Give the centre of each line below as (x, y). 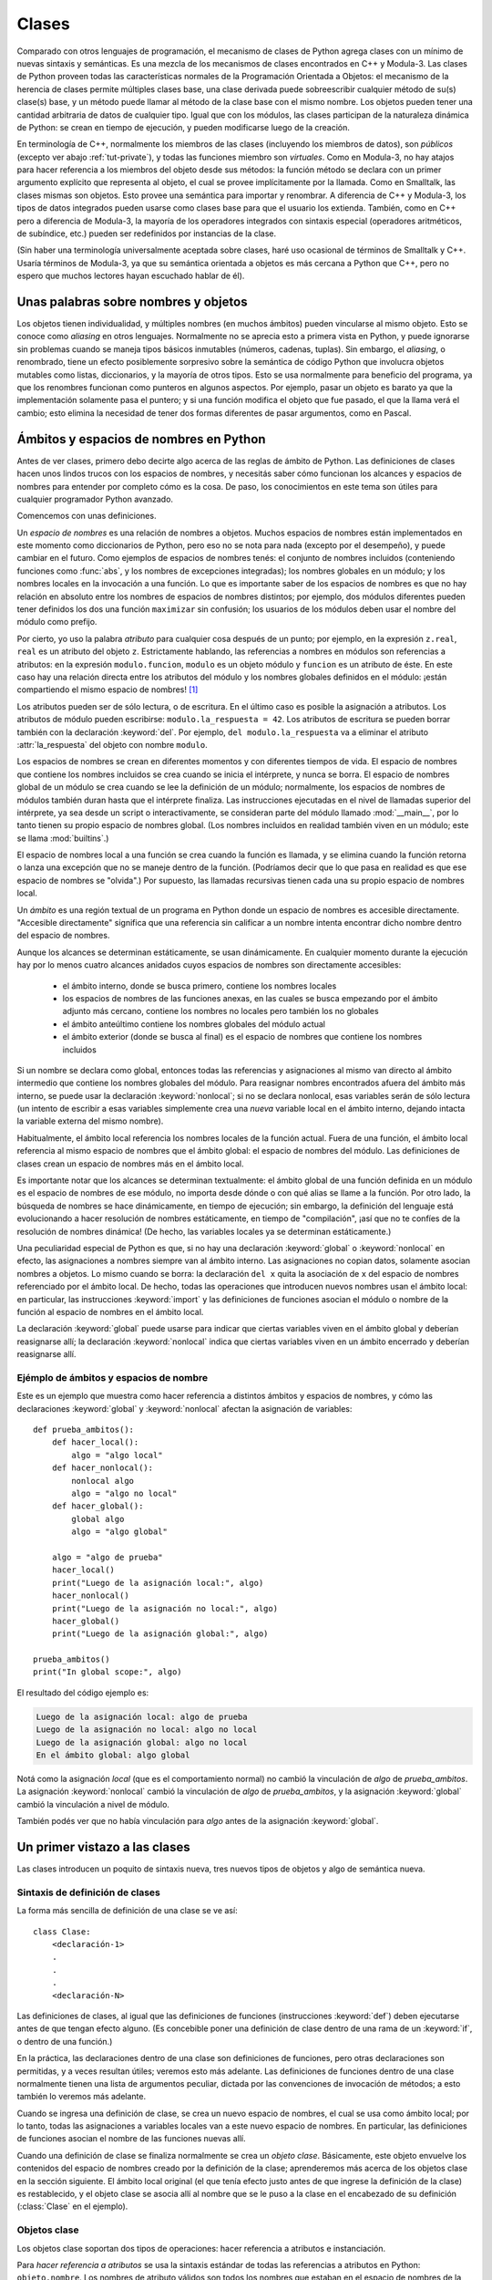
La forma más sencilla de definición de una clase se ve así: (127, 1911)
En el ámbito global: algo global (113, 1755)
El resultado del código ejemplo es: (83, 1693)
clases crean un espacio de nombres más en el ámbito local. (130, 1164)
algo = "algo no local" (124, 1493)
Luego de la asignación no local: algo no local (147, 1730)
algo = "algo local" (117, 1455)
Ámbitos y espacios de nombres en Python (141, 439)
